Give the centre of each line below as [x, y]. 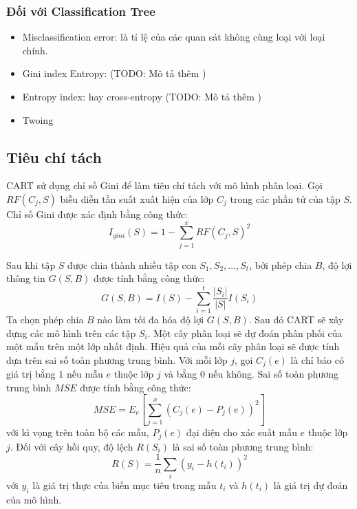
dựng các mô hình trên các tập [71, 333]
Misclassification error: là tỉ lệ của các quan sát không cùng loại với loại [174, 37]
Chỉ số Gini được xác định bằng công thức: [97, 214]
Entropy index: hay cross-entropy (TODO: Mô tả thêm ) [142, 96]
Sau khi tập [31, 264]
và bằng [181, 374]
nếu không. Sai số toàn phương [273, 374]
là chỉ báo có [317, 359]
